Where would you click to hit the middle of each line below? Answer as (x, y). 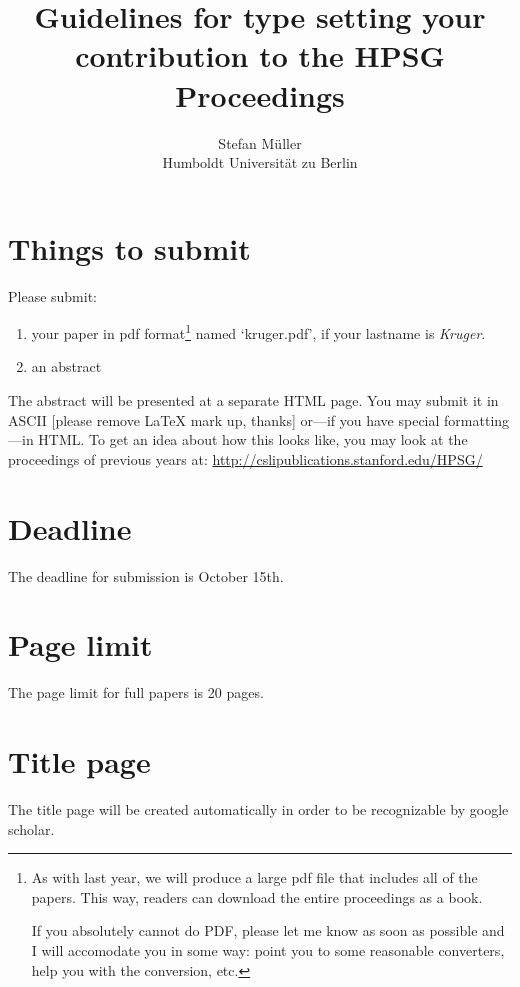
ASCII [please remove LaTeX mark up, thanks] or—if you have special (224, 419)
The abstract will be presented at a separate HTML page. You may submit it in (253, 400)
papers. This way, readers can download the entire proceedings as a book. (257, 896)
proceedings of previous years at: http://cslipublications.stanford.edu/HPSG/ (245, 458)
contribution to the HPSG (260, 55)
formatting (477, 419)
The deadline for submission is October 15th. (146, 575)
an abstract (66, 366)
